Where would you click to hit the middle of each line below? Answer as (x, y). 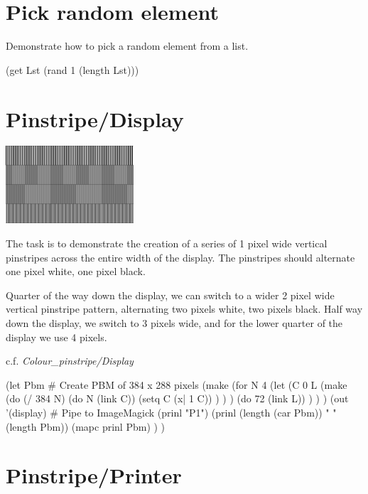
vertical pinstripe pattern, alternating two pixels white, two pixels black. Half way (184, 309)
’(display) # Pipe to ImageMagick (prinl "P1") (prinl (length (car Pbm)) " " (171, 412)
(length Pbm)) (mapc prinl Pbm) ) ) (86, 426)
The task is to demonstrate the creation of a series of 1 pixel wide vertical (167, 243)
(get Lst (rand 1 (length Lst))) (72, 69)
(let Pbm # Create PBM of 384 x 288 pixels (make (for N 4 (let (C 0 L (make (177, 384)
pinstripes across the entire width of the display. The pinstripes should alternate (180, 257)
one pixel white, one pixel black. (76, 271)
